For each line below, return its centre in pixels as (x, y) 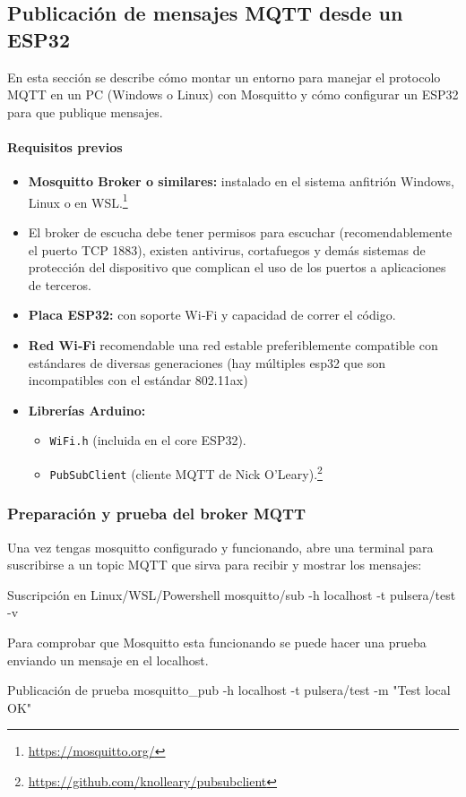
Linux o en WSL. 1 (78, 201)
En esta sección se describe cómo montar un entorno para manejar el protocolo (224, 77)
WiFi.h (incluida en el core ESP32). (148, 440)
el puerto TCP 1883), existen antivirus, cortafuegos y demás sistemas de (227, 249)
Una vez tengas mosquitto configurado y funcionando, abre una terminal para (220, 547)
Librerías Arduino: (87, 410)
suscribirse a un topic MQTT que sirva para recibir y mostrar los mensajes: (215, 565)
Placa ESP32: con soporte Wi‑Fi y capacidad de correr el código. (212, 315)
